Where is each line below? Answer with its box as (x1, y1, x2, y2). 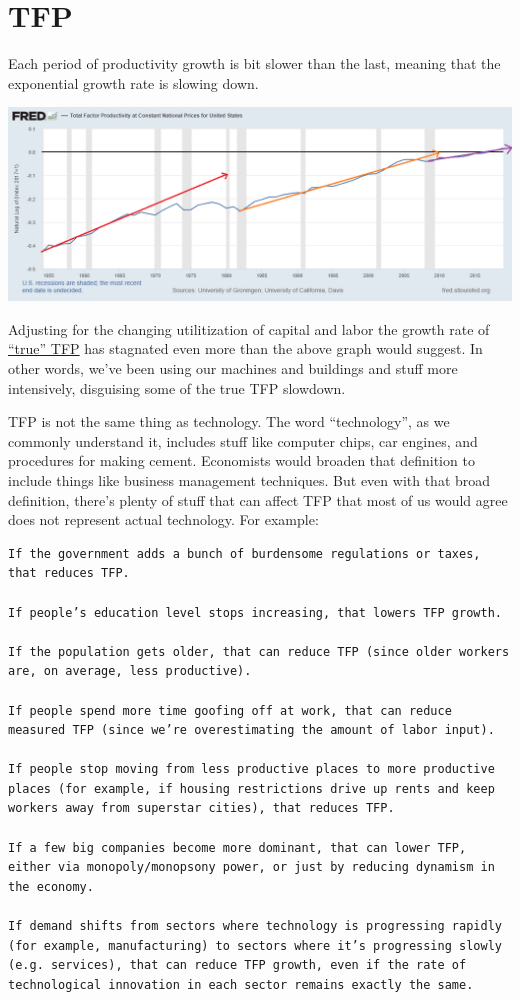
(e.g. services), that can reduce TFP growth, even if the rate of (8, 958, 467, 973)
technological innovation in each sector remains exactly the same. (8, 977, 474, 992)
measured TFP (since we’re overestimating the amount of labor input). (8, 723, 495, 738)
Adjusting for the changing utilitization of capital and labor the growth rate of (8, 318, 490, 339)
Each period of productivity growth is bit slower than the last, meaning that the (8, 53, 501, 74)
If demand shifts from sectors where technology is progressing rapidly (8, 919, 502, 934)
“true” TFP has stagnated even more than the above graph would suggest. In (8, 338, 483, 359)
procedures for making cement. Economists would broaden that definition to (8, 450, 475, 471)
